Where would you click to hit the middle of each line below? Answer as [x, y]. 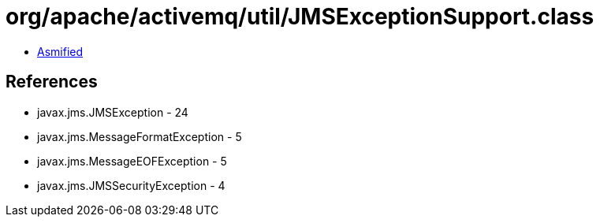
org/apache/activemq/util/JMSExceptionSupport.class [300, 17]
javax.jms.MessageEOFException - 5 [132, 161]
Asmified [60, 51]
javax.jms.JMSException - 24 [113, 112]
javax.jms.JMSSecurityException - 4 [131, 185]
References [52, 82]
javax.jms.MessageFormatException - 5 [140, 136]
